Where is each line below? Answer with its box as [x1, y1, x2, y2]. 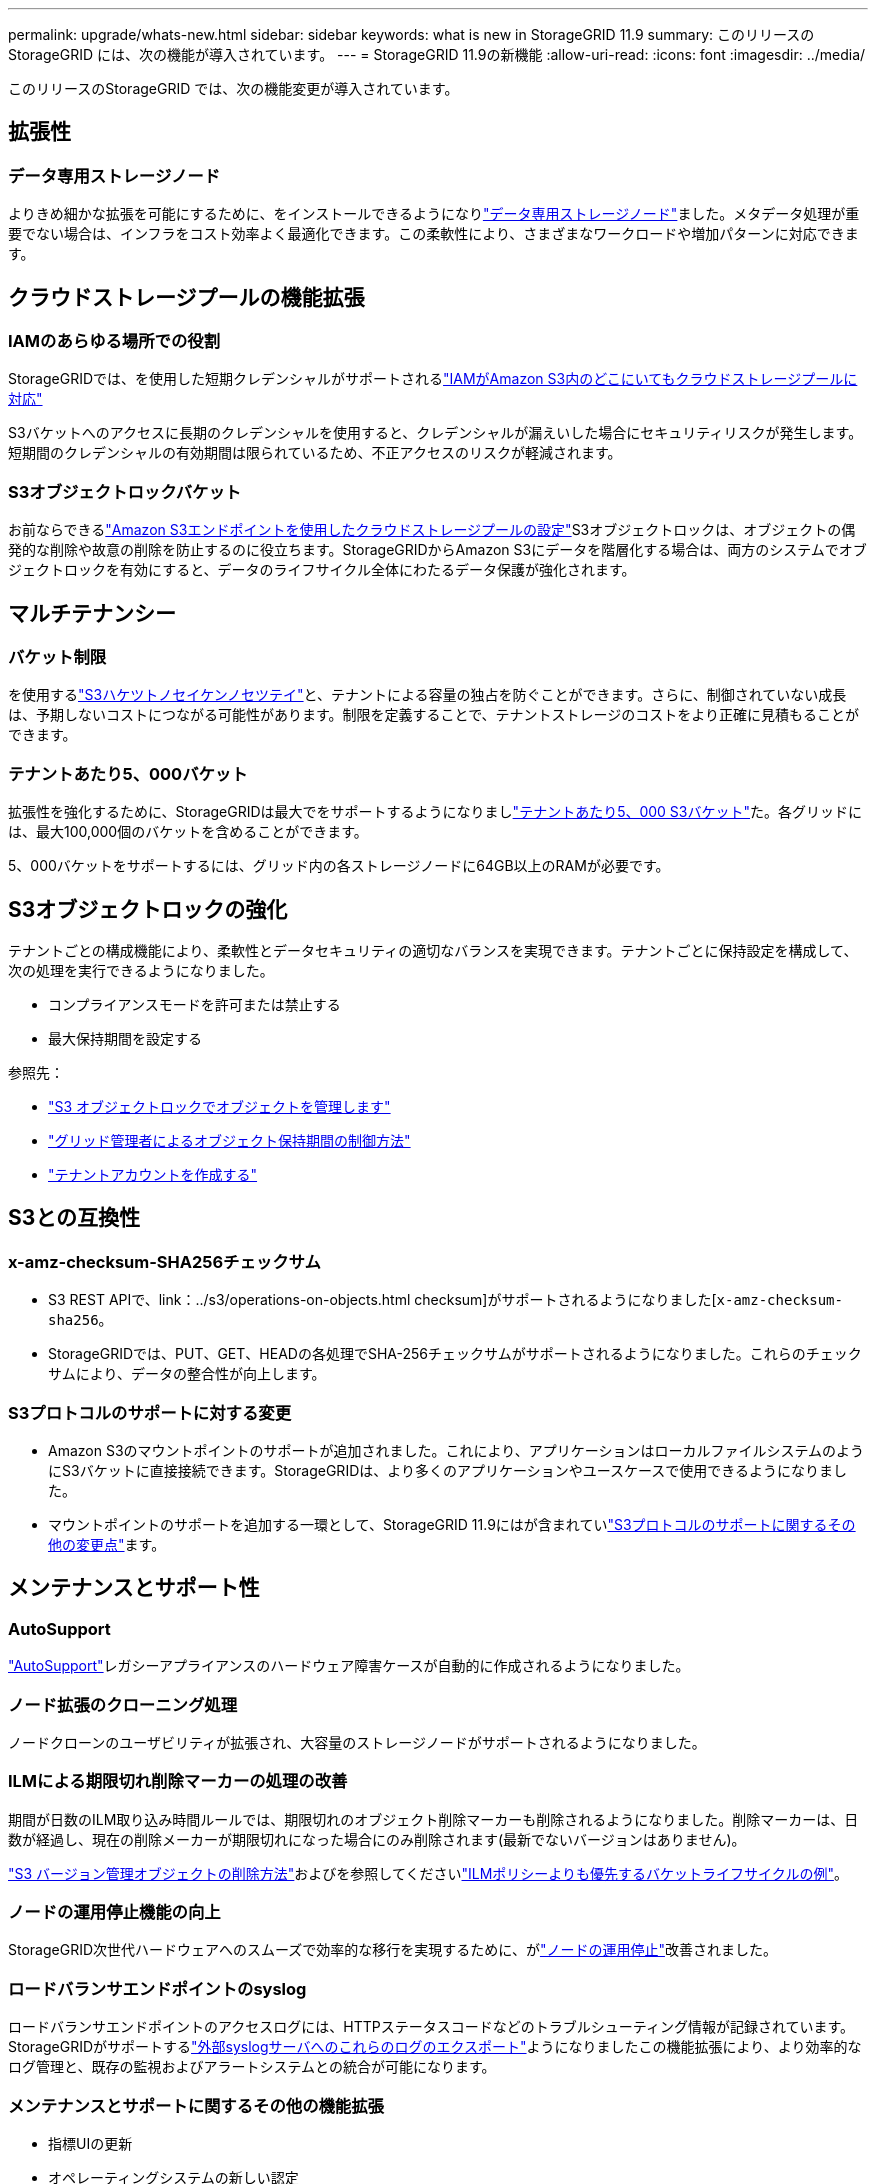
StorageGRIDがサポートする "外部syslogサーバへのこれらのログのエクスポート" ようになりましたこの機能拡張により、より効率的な [8, 2038, 862, 2056]
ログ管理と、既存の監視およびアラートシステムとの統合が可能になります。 [8, 2058, 496, 2076]
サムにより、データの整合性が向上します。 [48, 1365, 326, 1383]
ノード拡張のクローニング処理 [8, 1694, 238, 1715]
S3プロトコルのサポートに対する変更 [8, 1402, 292, 1423]
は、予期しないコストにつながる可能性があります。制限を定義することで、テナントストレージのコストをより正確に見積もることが [8, 706, 860, 724]
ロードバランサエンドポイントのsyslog [8, 1978, 307, 1999]
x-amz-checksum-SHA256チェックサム [8, 1251, 321, 1272]
